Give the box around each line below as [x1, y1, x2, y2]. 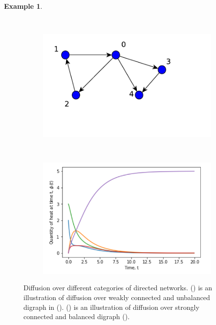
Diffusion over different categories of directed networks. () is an [23, 282, 213, 293]
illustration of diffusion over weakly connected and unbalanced [23, 292, 210, 303]
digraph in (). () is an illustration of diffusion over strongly [23, 302, 199, 312]
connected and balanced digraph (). [23, 311, 130, 322]
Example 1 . [4, 1, 43, 11]
